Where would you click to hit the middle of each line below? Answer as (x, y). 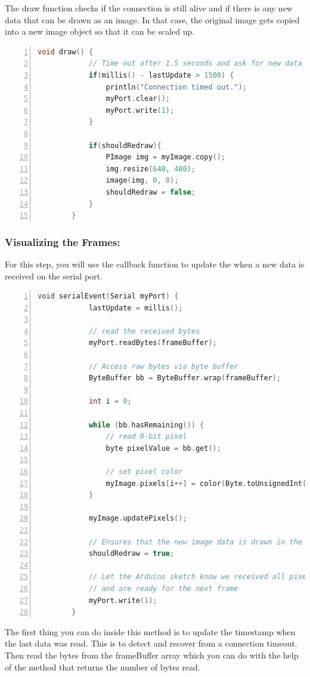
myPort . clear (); (138, 99)
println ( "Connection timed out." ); (176, 87)
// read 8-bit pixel (146, 437)
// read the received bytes (144, 331)
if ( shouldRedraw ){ (125, 145)
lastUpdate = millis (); (136, 308)
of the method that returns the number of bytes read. (103, 667)
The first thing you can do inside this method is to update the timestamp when (150, 631)
